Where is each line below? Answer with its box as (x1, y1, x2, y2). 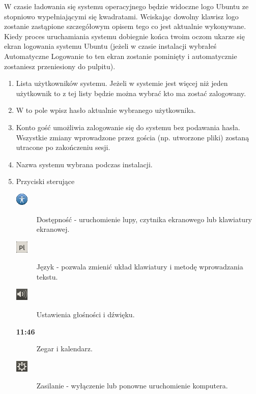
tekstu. (36, 271, 58, 282)
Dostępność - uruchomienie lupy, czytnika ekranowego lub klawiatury (36, 214, 252, 224)
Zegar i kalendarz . (36, 343, 93, 354)
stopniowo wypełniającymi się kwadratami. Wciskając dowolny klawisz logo (4, 11, 239, 21)
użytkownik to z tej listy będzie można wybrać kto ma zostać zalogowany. (16, 87, 246, 98)
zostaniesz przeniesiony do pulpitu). (4, 60, 116, 71)
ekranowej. (36, 224, 70, 234)
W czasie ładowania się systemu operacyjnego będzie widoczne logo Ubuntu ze (4, 1, 249, 11)
